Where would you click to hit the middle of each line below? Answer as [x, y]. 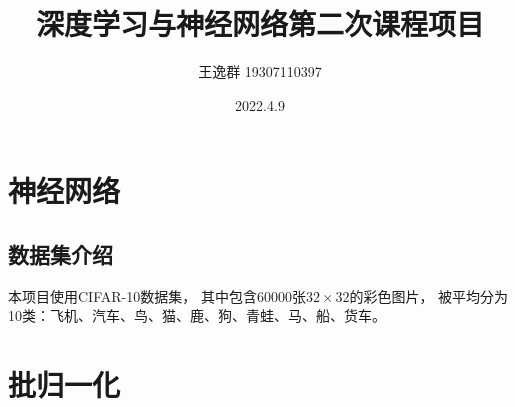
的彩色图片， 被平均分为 [429, 295]
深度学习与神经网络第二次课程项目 [259, 23]
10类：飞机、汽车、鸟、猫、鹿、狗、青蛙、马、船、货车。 [197, 315]
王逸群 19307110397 [260, 71]
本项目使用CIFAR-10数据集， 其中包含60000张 [157, 295]
